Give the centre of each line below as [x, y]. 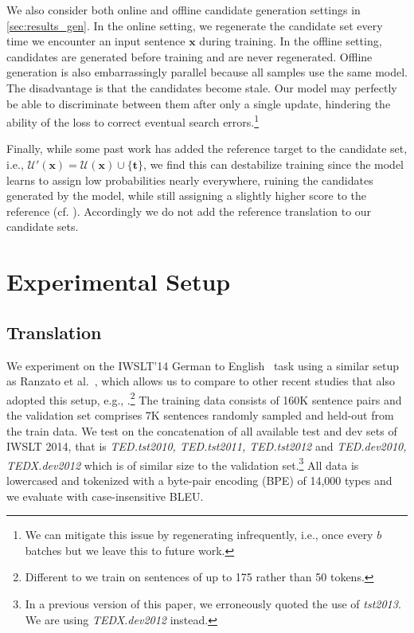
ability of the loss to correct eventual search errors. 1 [133, 121]
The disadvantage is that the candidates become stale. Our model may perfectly [202, 87]
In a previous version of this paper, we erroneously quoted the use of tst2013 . [213, 603]
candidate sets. [43, 227]
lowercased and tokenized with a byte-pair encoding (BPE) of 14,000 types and [199, 481]
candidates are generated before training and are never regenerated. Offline [189, 56]
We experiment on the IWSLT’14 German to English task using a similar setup [203, 365]
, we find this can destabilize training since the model [274, 164]
